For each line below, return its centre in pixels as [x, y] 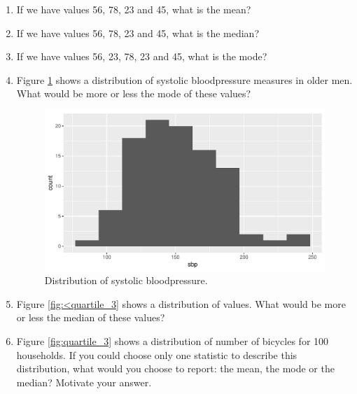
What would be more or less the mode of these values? [134, 93]
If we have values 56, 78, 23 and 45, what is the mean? [134, 9]
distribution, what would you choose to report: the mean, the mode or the [175, 368]
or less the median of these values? [91, 317]
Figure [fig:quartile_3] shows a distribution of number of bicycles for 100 [173, 340]
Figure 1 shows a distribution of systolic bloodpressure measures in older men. [184, 79]
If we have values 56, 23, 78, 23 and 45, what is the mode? [142, 56]
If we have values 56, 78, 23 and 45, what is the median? [138, 33]
